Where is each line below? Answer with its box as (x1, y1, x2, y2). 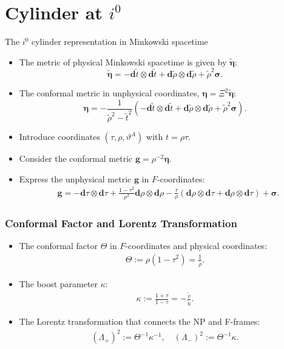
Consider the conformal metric (19, 152, 133, 165)
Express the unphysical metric (19, 172, 132, 185)
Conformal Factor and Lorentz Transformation (5, 215, 237, 230)
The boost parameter (19, 278, 98, 290)
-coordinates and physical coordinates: (125, 239, 268, 251)
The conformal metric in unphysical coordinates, (19, 87, 200, 99)
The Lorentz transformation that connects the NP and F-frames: (19, 314, 260, 327)
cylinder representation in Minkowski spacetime (31, 35, 208, 48)
